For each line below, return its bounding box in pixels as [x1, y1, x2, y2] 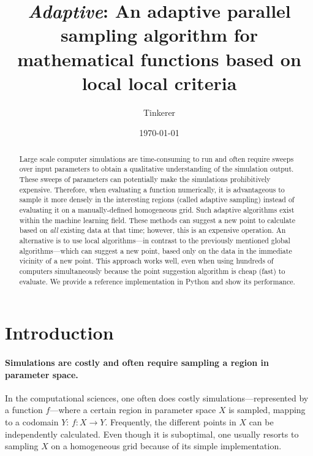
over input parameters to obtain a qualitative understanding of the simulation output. [19, 164, 294, 174]
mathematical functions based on [17, 46, 301, 71]
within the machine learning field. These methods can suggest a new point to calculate [19, 215, 295, 225]
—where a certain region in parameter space [50, 403, 216, 416]
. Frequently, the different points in [105, 415, 236, 428]
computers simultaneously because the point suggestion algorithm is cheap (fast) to [19, 265, 285, 276]
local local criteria [81, 70, 237, 95]
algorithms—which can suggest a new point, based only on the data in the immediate [19, 245, 292, 256]
